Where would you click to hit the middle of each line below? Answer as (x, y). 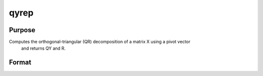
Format (20, 63)
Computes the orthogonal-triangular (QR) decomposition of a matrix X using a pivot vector (100, 42)
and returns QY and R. (43, 48)
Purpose (22, 30)
